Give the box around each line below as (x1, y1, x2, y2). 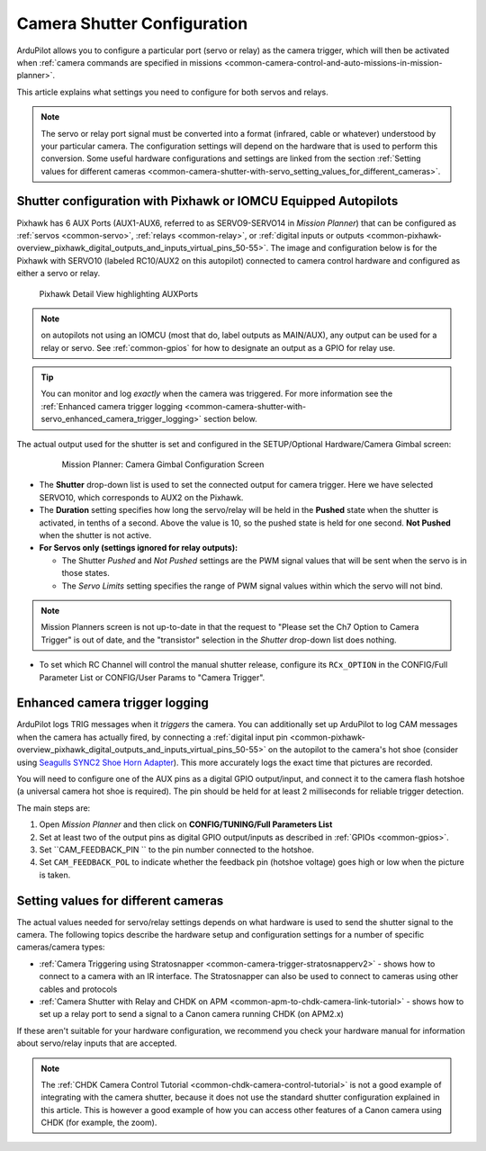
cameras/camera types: (16, 941, 105, 953)
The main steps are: (16, 802, 91, 814)
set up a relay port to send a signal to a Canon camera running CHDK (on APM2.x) (39, 1009, 344, 1020)
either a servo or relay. (16, 268, 101, 279)
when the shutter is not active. (39, 530, 152, 540)
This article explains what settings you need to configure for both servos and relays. (16, 86, 328, 97)
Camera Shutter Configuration (16, 13, 248, 33)
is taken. (39, 869, 71, 880)
